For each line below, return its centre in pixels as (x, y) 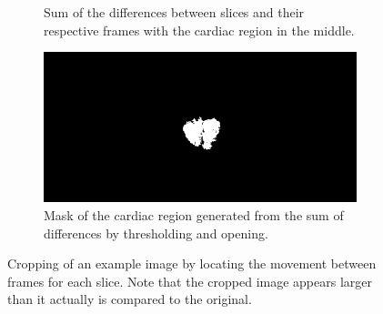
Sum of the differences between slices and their (174, 12)
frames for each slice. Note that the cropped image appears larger (190, 281)
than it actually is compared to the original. (130, 299)
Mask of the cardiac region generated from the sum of (194, 215)
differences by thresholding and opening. (156, 233)
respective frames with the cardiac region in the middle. (199, 30)
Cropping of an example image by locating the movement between (192, 263)
